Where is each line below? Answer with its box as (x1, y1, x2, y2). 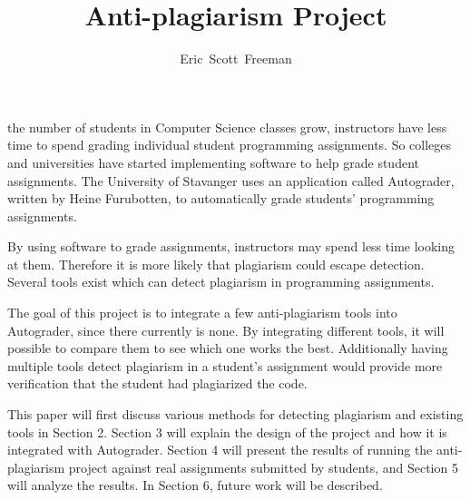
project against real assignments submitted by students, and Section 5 (68, 457, 458, 476)
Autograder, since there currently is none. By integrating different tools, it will (7, 320, 445, 339)
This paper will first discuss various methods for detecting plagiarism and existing (7, 405, 464, 424)
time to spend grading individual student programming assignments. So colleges (7, 135, 452, 154)
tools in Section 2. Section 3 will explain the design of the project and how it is (7, 422, 447, 441)
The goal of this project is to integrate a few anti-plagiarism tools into (7, 303, 397, 322)
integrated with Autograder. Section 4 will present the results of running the (7, 440, 433, 459)
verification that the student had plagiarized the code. (7, 374, 308, 393)
